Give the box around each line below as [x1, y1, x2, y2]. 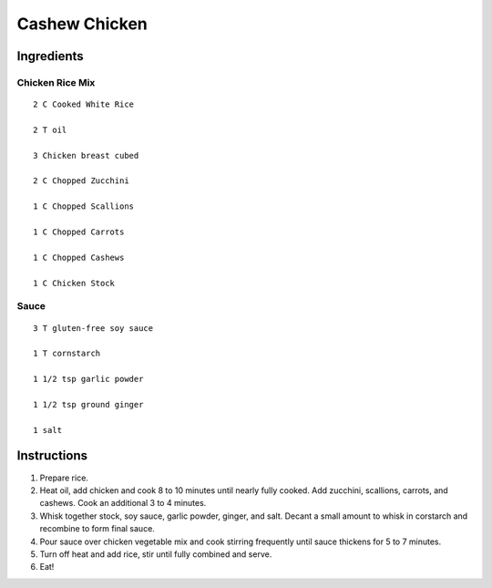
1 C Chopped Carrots [33, 227, 125, 237]
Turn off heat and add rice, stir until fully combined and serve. [39, 548, 272, 560]
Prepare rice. [39, 472, 88, 483]
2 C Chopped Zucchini [33, 176, 129, 186]
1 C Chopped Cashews [33, 252, 125, 263]
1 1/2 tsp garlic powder [33, 374, 144, 385]
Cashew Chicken [16, 14, 148, 34]
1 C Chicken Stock [33, 278, 116, 288]
